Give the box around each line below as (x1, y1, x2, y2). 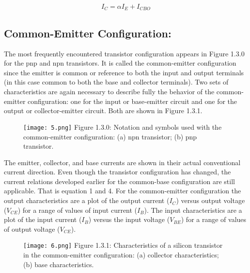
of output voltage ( (4, 223, 60, 234)
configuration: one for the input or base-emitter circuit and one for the (28, 96, 237, 106)
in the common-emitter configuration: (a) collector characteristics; (23, 250, 219, 260)
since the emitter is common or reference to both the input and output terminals (4, 67, 244, 77)
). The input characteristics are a (144, 205, 242, 215)
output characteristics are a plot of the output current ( (4, 195, 170, 205)
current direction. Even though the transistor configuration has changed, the (4, 167, 231, 177)
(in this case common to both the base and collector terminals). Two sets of (4, 77, 229, 87)
